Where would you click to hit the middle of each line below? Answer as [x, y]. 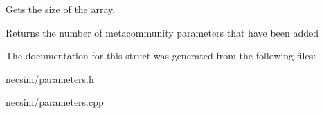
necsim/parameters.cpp [55, 102]
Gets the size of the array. [61, 9]
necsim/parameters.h [50, 78]
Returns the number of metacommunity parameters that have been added [162, 32]
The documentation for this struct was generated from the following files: [161, 56]
